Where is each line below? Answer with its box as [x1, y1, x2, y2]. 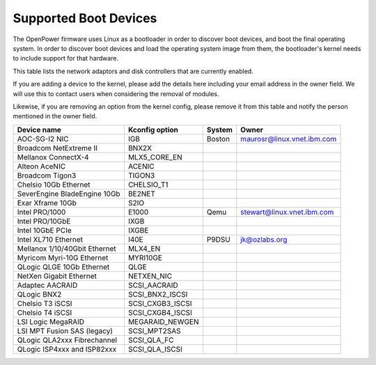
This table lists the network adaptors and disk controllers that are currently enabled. [13, 67, 253, 75]
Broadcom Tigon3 [17, 171, 77, 180]
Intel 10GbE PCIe [17, 225, 72, 235]
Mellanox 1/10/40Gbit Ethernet [17, 244, 116, 254]
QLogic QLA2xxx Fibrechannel [17, 335, 118, 345]
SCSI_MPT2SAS [127, 326, 181, 336]
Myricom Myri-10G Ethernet [17, 253, 109, 263]
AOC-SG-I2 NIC [17, 134, 69, 143]
